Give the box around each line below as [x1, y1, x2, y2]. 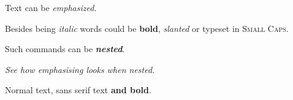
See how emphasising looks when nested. [5, 63, 155, 75]
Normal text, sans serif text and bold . [5, 83, 151, 96]
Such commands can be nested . [5, 42, 125, 55]
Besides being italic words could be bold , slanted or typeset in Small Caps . [5, 21, 289, 34]
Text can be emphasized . [5, 1, 97, 13]
